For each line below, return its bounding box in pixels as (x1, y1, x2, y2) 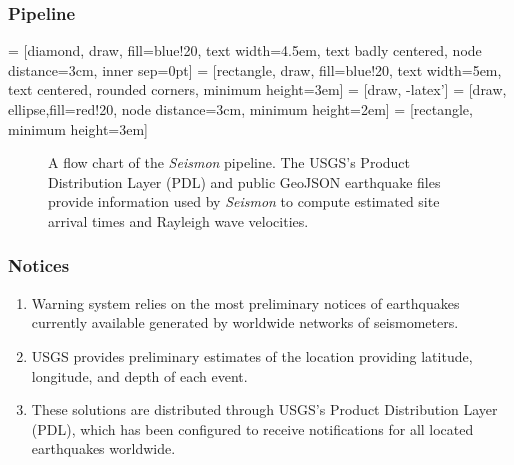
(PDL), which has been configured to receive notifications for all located (31, 418, 474, 439)
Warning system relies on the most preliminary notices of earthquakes (31, 292, 460, 313)
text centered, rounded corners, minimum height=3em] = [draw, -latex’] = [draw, (8, 79, 507, 100)
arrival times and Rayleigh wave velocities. (48, 210, 309, 231)
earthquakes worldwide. (31, 438, 176, 459)
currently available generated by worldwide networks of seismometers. (31, 312, 459, 333)
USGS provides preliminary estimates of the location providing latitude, (31, 345, 473, 366)
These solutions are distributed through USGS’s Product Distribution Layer (31, 399, 498, 420)
